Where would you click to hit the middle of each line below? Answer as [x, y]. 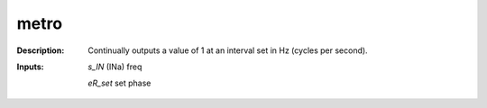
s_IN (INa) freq [115, 67]
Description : [41, 50]
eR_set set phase [119, 83]
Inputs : [30, 67]
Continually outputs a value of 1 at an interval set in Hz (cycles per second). [228, 50]
